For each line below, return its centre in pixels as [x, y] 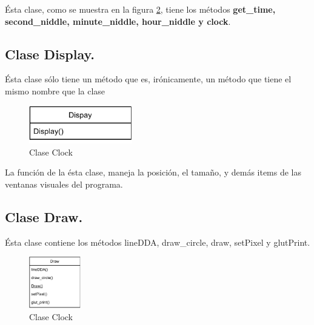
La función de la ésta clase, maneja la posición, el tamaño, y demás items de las [153, 172]
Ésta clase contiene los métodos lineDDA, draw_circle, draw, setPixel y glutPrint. [158, 242]
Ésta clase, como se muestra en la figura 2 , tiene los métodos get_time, [140, 9]
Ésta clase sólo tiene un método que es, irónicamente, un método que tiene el [148, 79]
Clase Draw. [44, 216]
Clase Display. [50, 54]
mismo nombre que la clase [55, 90]
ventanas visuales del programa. [64, 184]
